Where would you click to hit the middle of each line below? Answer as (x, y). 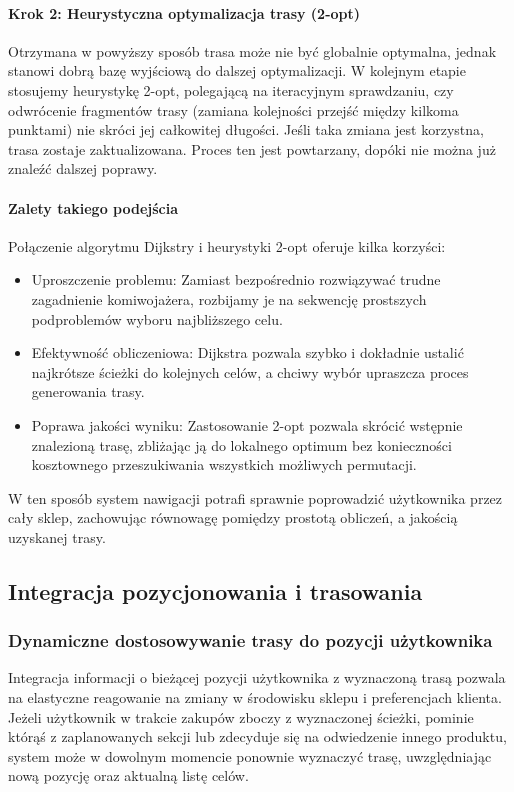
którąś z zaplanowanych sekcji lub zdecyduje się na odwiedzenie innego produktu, (257, 736)
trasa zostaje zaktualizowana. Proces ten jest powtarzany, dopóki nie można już (252, 148)
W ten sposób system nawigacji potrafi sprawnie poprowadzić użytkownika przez (255, 497)
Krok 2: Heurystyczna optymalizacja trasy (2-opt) (184, 12)
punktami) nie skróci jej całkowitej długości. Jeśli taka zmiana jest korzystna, (246, 129)
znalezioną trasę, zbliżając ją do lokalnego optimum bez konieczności (241, 444)
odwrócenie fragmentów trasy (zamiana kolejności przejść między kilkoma (233, 109)
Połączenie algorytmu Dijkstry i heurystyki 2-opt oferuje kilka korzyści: (227, 245)
